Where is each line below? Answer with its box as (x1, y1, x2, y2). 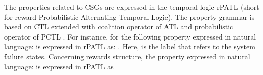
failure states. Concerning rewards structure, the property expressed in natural (4, 51, 250, 61)
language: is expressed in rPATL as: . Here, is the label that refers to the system (4, 41, 255, 52)
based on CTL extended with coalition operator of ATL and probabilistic (4, 21, 233, 32)
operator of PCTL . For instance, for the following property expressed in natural (4, 31, 256, 42)
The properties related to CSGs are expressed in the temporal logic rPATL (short (4, 2, 259, 12)
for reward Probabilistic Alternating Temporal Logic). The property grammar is (4, 11, 255, 22)
